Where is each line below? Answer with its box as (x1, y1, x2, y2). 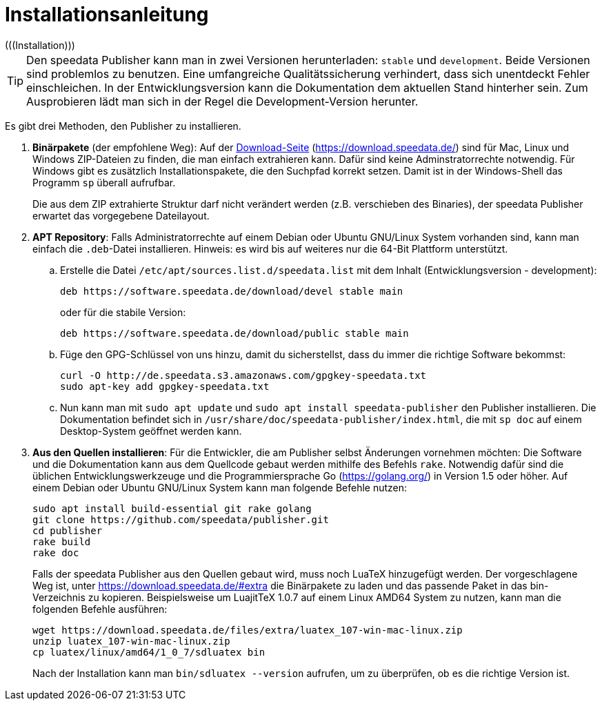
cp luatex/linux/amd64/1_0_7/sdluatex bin (32, 646, 265, 658)
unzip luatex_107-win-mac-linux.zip (32, 635, 230, 647)
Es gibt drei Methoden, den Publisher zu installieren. (5, 119, 241, 132)
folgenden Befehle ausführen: (32, 602, 168, 615)
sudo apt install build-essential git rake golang (32, 502, 312, 514)
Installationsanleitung (5, 3, 209, 26)
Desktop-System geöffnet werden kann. (60, 424, 242, 437)
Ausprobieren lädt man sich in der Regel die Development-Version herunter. (26, 94, 419, 108)
